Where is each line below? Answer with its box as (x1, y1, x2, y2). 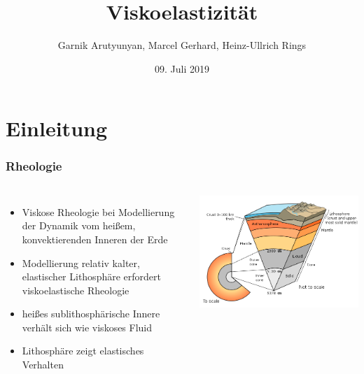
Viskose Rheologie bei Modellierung (22, 204, 175, 219)
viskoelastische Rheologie (22, 282, 129, 297)
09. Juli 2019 (155, 61, 209, 75)
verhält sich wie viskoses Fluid (22, 319, 153, 334)
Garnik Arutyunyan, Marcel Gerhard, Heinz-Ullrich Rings (57, 38, 307, 52)
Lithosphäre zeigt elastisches (22, 343, 144, 358)
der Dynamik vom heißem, (22, 218, 136, 233)
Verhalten (22, 357, 64, 372)
